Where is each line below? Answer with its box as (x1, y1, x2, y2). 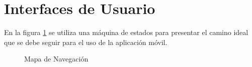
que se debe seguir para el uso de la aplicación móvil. (4, 36, 167, 47)
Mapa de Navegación (24, 53, 89, 64)
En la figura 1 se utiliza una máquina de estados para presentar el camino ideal (4, 27, 248, 37)
